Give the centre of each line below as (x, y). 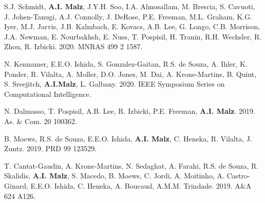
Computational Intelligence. (48, 94)
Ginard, (16, 185)
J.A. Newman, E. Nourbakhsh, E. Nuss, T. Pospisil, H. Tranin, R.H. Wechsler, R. (133, 36)
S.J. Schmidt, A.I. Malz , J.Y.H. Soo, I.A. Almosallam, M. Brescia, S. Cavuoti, (130, 6)
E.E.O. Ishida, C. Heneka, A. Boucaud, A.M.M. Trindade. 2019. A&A (141, 185)
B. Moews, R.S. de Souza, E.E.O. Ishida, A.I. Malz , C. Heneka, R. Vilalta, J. (128, 138)
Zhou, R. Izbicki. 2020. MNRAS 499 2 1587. (73, 46)
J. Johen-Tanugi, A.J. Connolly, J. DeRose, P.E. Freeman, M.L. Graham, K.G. (128, 16)
